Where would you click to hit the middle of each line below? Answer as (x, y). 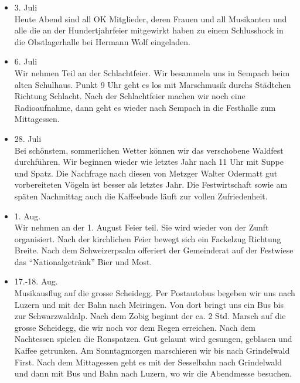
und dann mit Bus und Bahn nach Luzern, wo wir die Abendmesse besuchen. (153, 373)
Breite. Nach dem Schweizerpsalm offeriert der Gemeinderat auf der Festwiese (154, 250)
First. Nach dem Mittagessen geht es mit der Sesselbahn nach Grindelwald (148, 362)
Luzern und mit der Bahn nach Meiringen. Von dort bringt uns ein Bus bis (149, 304)
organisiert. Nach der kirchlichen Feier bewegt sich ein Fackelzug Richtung (148, 238)
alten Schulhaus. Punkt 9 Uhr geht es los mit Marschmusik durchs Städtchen (153, 84)
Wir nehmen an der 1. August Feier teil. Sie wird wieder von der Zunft (142, 227)
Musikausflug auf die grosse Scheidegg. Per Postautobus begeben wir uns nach (155, 293)
